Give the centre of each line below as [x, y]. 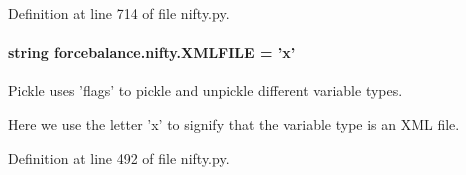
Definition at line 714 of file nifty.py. [119, 13]
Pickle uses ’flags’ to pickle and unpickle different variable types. [205, 90]
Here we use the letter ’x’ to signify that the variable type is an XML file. [234, 123]
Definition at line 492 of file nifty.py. [119, 157]
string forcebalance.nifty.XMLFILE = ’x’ [152, 52]
